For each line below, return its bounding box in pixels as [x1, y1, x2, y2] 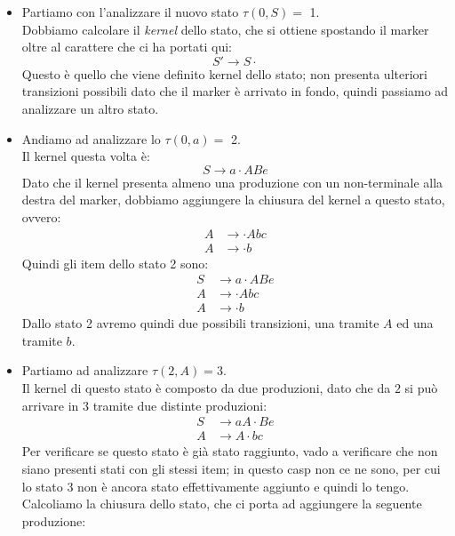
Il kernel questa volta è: [21, 147, 150, 165]
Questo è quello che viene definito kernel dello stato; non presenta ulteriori [21, 64, 427, 83]
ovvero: [21, 207, 61, 226]
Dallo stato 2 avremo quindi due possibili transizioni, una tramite [21, 314, 379, 332]
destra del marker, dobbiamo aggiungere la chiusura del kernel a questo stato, [21, 190, 445, 209]
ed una [396, 314, 434, 332]
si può [404, 379, 438, 397]
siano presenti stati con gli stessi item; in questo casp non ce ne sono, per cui [21, 459, 441, 477]
